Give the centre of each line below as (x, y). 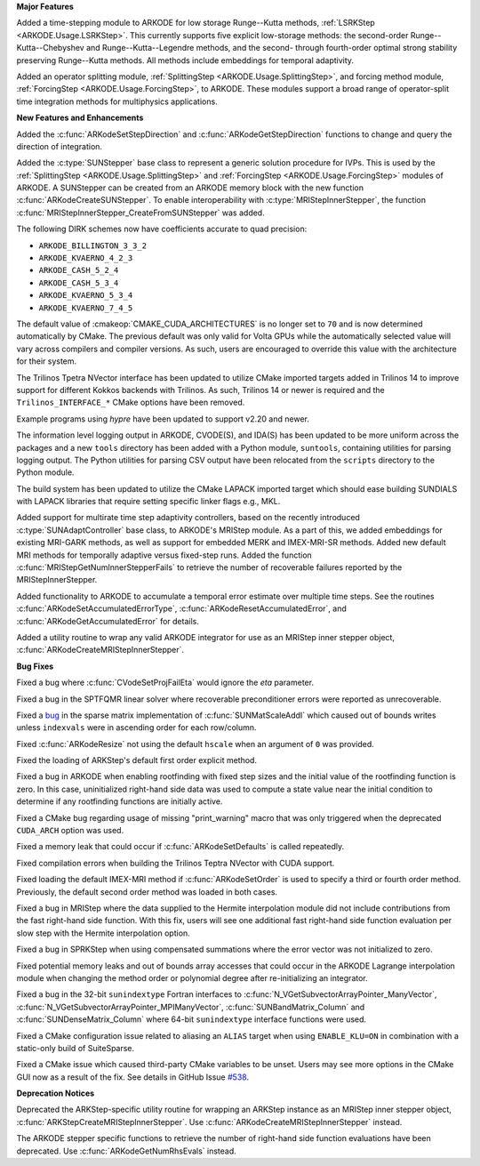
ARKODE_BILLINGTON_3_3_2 (92, 245)
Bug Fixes (35, 666)
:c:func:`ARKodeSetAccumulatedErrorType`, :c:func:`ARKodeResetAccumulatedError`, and (181, 608)
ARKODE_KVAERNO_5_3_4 (86, 295)
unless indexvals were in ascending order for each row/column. (136, 728)
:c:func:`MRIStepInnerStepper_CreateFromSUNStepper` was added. (141, 213)
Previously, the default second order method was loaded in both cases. (147, 892)
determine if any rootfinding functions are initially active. (120, 801)
